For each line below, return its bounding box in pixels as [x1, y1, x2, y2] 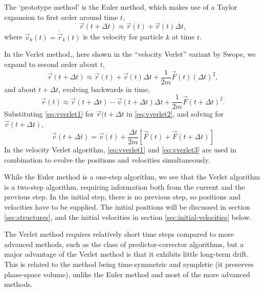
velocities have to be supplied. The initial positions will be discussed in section [4, 201, 250, 212]
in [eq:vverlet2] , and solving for [126, 108, 224, 119]
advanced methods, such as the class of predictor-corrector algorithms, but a [4, 238, 244, 249]
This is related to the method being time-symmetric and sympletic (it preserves [4, 258, 254, 269]
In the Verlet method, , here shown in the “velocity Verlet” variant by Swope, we [4, 49, 256, 59]
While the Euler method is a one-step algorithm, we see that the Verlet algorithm [4, 171, 260, 182]
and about [4, 83, 36, 94]
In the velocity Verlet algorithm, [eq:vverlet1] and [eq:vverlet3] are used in [4, 144, 236, 154]
